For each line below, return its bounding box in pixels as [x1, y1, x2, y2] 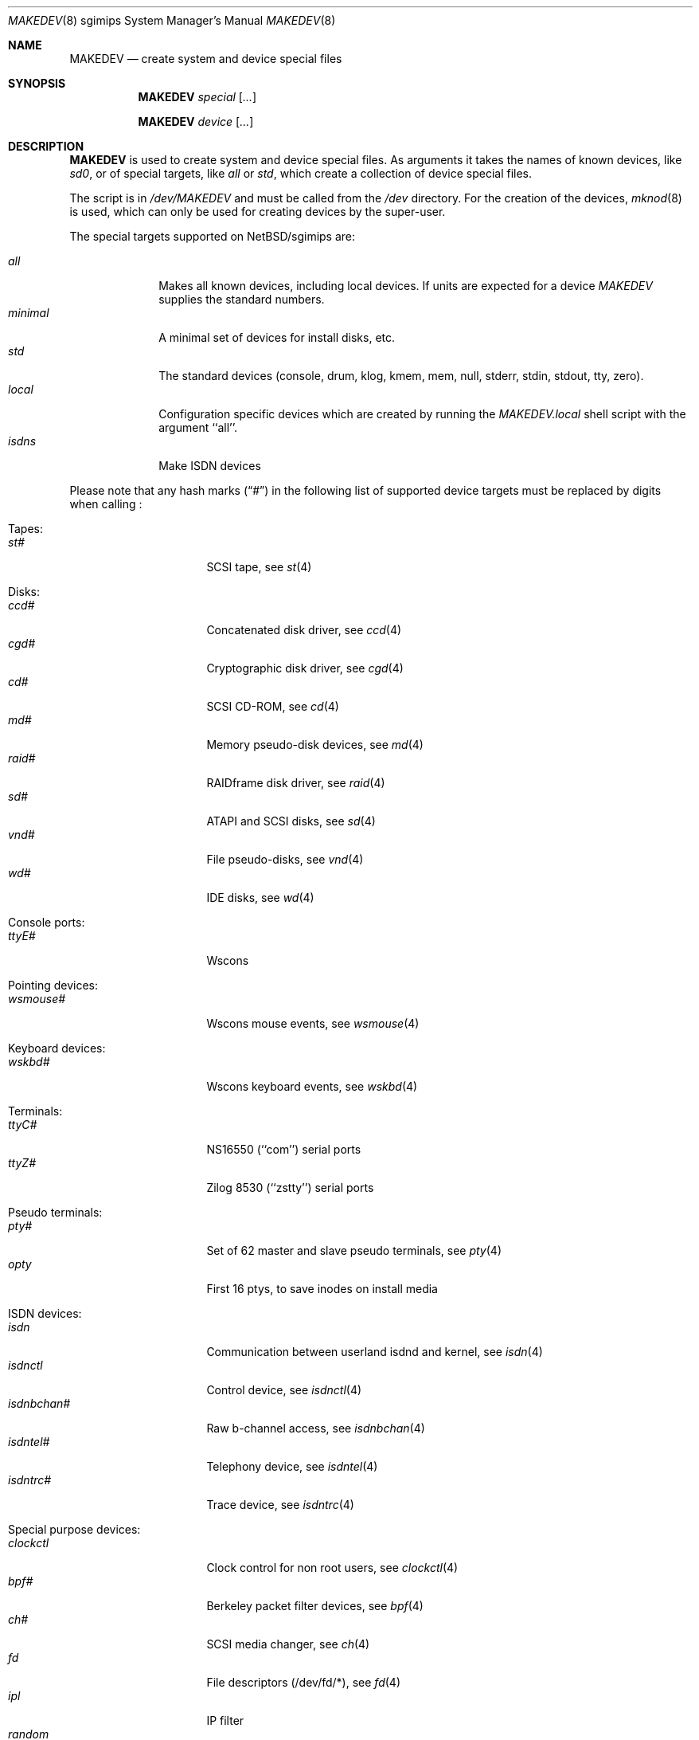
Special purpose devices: [8, 1522, 141, 1536]
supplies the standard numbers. [158, 292, 325, 306]
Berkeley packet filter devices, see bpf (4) [206, 1599, 424, 1613]
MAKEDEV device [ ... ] [138, 115, 254, 128]
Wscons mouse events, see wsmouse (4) [206, 1017, 420, 1030]
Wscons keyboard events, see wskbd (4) [206, 1080, 418, 1093]
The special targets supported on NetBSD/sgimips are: [69, 229, 356, 243]
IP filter [206, 1714, 244, 1727]
